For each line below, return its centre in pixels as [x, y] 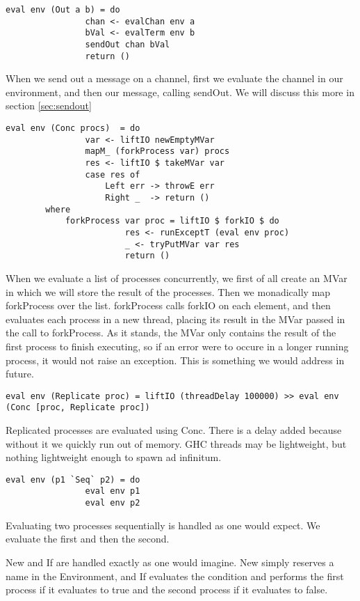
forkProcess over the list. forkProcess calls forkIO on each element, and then [168, 305]
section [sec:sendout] [49, 106]
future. [20, 374]
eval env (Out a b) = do [63, 10]
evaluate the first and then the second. [88, 539]
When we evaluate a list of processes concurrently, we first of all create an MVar [177, 278]
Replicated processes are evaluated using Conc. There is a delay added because [174, 430]
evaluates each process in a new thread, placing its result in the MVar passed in [175, 319]
